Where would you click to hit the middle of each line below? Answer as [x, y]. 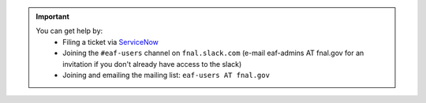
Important [53, 17]
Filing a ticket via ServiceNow [111, 42]
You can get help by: [69, 31]
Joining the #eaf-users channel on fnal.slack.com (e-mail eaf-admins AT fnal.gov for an [213, 53]
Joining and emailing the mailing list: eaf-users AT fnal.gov [166, 75]
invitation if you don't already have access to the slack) [152, 64]
